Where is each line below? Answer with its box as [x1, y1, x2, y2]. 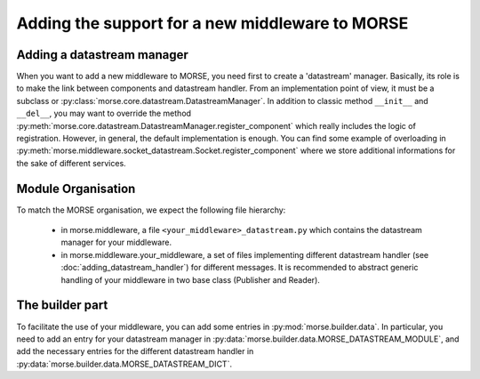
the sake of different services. [16, 157, 126, 168]
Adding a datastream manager [16, 47, 188, 62]
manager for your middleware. [60, 237, 172, 248]
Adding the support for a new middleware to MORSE [16, 13, 409, 33]
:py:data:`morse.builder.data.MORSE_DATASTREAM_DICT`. [16, 359, 233, 369]
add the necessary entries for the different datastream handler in [16, 346, 254, 357]
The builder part [16, 298, 108, 313]
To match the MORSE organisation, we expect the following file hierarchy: [16, 205, 286, 215]
